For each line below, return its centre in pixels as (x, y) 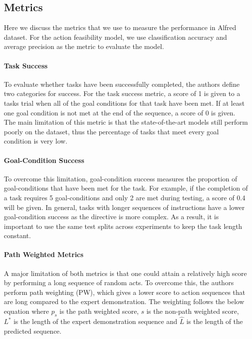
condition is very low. (36, 141)
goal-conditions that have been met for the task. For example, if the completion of (126, 188)
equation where (26, 311)
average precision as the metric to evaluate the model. (84, 46)
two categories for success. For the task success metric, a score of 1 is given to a (122, 93)
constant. (17, 235)
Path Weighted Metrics (44, 254)
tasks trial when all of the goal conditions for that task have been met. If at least (124, 103)
